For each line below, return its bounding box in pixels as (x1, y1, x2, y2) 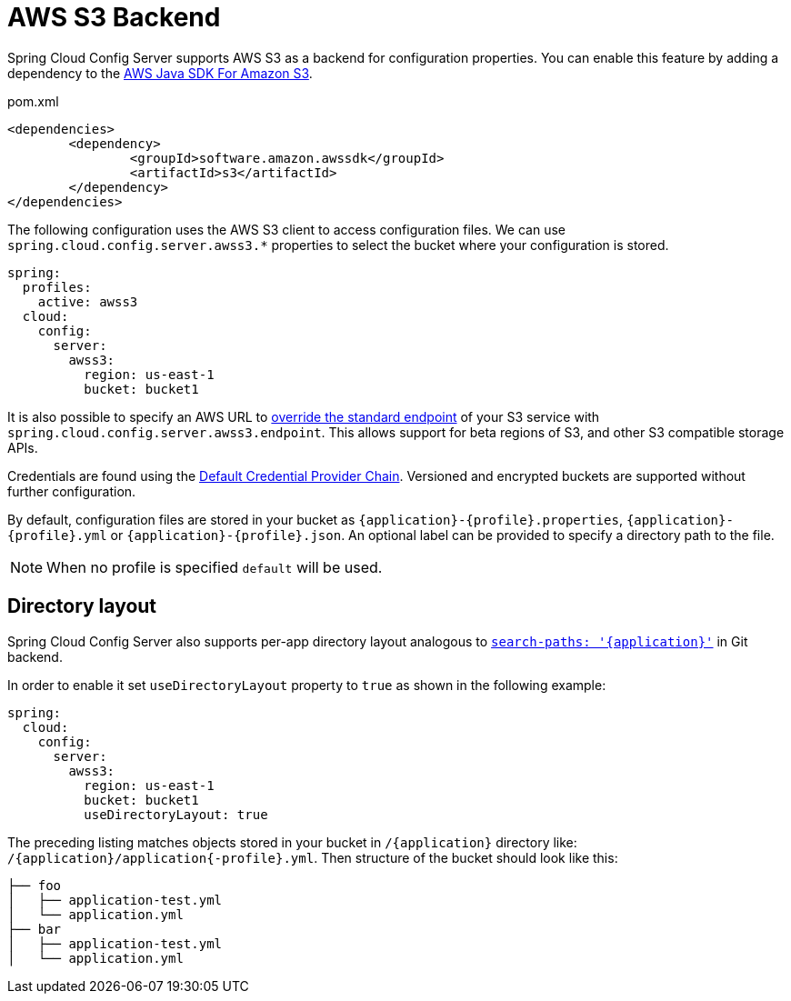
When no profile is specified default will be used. (46, 557, 383, 576)
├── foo (7, 877, 62, 893)
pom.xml (7, 93, 59, 109)
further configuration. (7, 483, 136, 499)
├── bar (7, 921, 62, 936)
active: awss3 (37, 294, 138, 309)
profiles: (22, 279, 92, 295)
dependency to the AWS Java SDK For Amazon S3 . (7, 65, 313, 81)
